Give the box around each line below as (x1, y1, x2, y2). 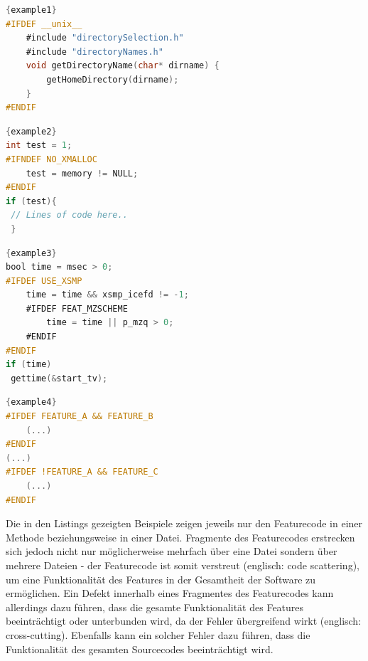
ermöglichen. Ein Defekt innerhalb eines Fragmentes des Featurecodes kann (6, 586, 334, 601)
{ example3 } (6, 248, 57, 258)
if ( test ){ (6, 196, 57, 206)
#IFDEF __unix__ (6, 18, 82, 29)
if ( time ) (6, 359, 52, 370)
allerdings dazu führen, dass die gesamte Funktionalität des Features (6, 599, 304, 614)
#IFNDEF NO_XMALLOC (6, 154, 97, 164)
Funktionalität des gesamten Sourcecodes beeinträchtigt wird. (6, 641, 274, 656)
